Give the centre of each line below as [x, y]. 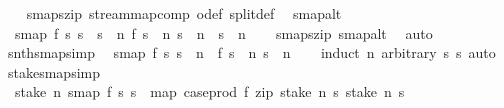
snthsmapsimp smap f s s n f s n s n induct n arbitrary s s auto [251, 52]
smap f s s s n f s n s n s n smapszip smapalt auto [223, 32]
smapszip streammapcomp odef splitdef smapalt [184, 13]
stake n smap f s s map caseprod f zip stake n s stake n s [209, 91]
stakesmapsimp [53, 71]
